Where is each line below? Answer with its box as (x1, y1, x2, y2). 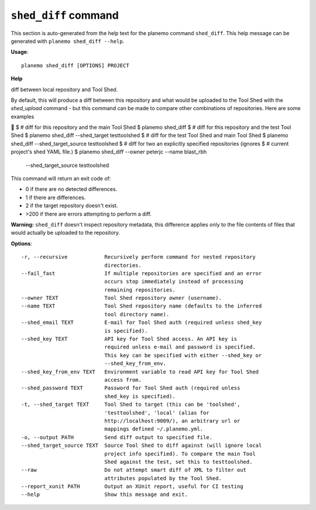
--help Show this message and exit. (21, 491, 188, 498)
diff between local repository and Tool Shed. (11, 85, 118, 93)
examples (11, 113, 35, 120)
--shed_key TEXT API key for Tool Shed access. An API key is (21, 336, 238, 343)
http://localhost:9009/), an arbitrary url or (104, 417, 241, 424)
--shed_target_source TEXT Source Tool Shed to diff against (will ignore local (21, 442, 262, 449)
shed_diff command (11, 9, 119, 22)
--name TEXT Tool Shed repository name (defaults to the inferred (21, 303, 262, 310)
